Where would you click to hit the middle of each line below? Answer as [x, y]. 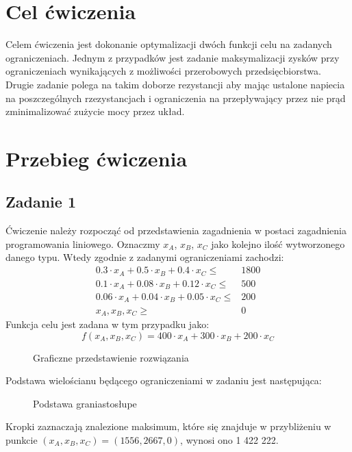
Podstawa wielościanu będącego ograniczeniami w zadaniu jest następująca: [164, 380]
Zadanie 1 [41, 202]
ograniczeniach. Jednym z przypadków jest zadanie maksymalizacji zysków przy [173, 57]
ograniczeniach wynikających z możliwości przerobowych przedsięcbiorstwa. [163, 71]
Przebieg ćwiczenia [97, 158]
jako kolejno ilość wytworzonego [278, 243]
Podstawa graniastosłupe [85, 403]
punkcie [22, 439]
